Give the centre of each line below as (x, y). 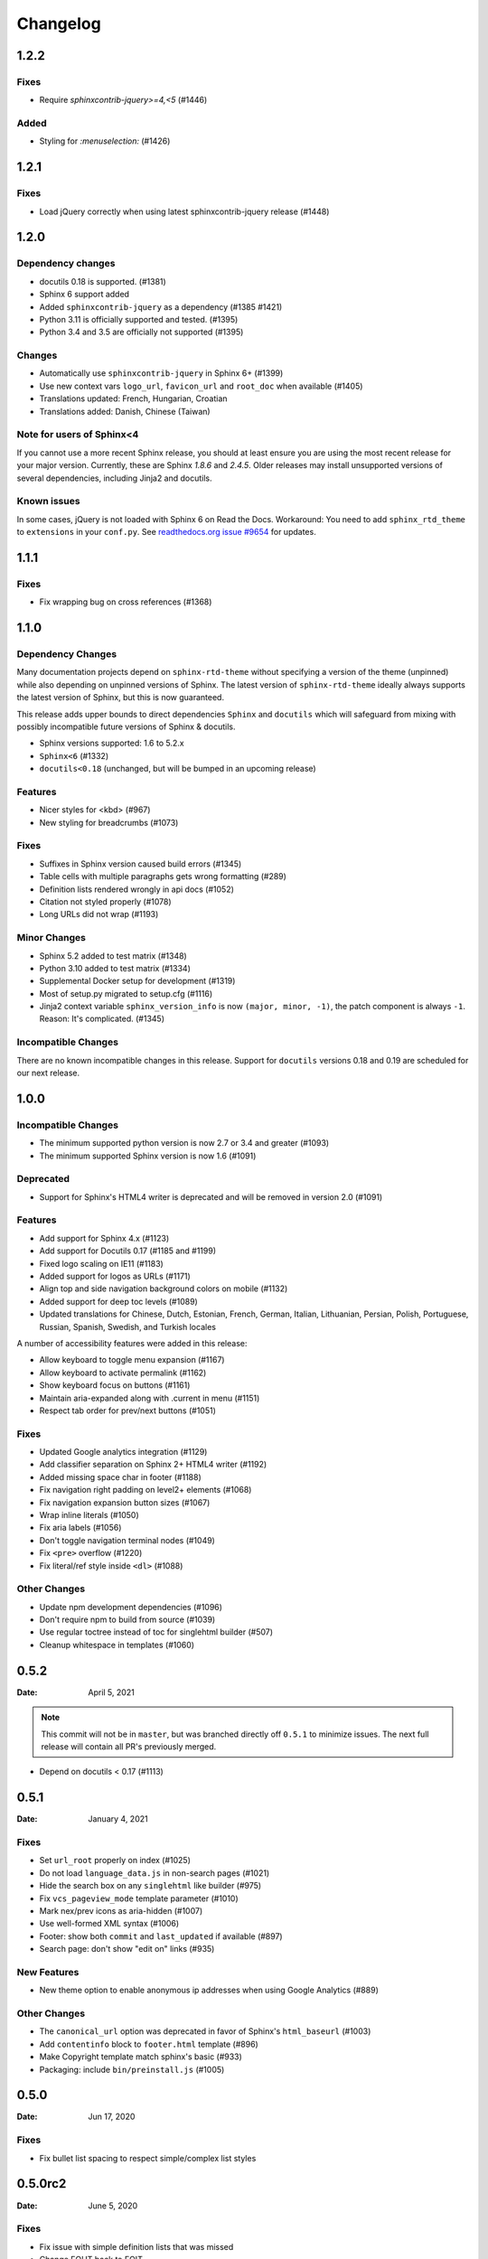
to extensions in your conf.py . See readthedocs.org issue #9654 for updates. (166, 532)
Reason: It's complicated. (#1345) (102, 1019)
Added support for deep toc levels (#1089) (118, 1301)
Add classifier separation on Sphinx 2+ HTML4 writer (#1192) (153, 1465)
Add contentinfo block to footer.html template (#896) (149, 2044)
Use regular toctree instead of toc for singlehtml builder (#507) (156, 1632)
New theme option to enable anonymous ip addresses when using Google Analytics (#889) (209, 1990)
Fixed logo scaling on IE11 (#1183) (102, 1263)
